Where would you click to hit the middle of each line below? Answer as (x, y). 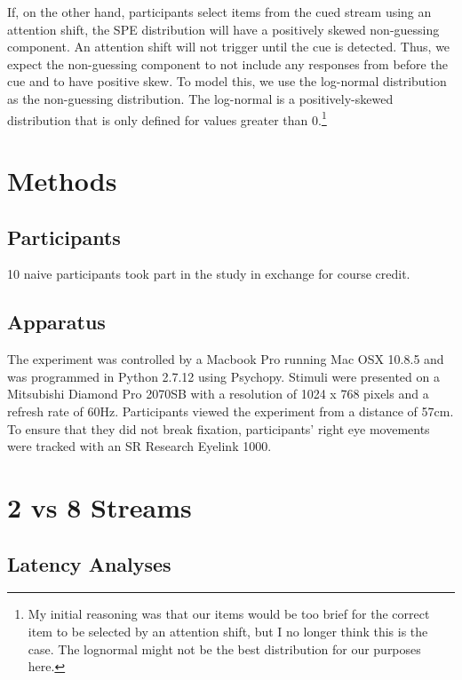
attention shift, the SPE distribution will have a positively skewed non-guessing (223, 29)
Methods (62, 180)
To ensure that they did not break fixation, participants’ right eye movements (219, 428)
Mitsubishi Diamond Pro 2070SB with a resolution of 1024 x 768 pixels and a (218, 394)
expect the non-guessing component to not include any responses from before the (227, 63)
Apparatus (56, 322)
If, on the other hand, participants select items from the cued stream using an (219, 12)
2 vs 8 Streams (100, 506)
